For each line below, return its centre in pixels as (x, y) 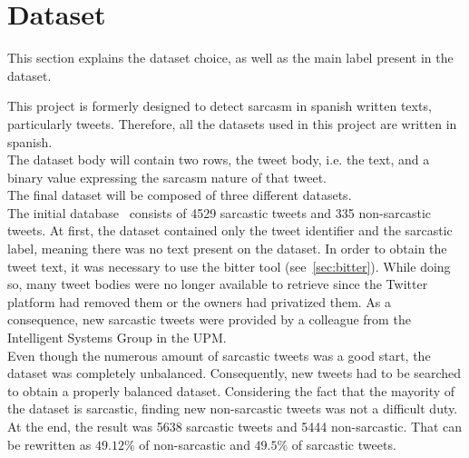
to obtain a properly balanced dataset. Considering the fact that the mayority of (231, 390)
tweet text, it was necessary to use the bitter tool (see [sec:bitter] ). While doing (229, 266)
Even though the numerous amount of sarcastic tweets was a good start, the (219, 355)
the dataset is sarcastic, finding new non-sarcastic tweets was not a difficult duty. (233, 408)
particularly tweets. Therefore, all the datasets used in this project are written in (232, 123)
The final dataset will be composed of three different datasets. (180, 195)
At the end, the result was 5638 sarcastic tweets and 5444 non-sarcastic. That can (235, 426)
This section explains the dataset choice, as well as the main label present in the (230, 58)
